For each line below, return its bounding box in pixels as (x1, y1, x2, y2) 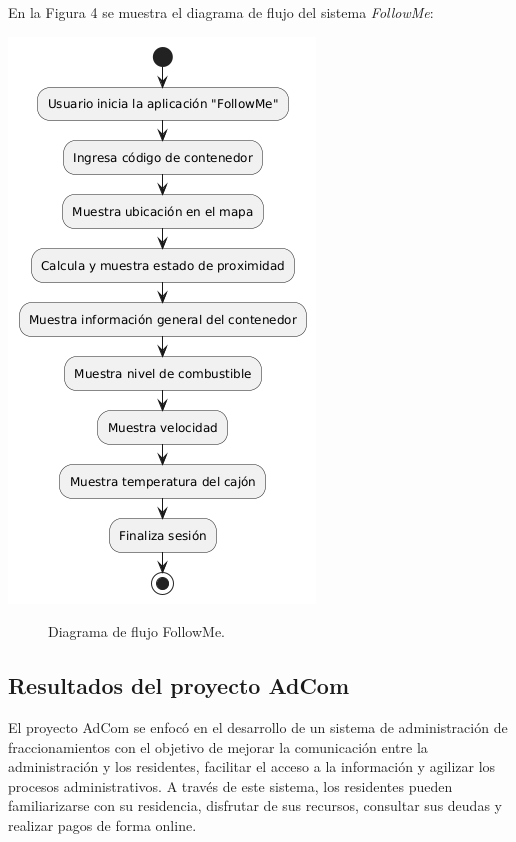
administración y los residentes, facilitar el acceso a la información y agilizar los (8, 756, 496, 777)
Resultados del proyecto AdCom (8, 670, 350, 701)
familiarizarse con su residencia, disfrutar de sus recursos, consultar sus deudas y (8, 795, 502, 816)
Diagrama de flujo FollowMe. (48, 621, 226, 642)
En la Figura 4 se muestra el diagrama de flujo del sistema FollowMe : (8, 2, 434, 22)
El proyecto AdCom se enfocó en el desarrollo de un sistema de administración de (8, 716, 508, 737)
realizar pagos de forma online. (8, 814, 197, 835)
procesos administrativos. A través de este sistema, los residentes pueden (8, 775, 453, 796)
